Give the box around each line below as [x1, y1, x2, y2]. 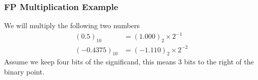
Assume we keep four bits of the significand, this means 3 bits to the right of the [4, 56, 254, 67]
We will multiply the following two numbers [4, 20, 140, 31]
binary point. [4, 66, 45, 77]
